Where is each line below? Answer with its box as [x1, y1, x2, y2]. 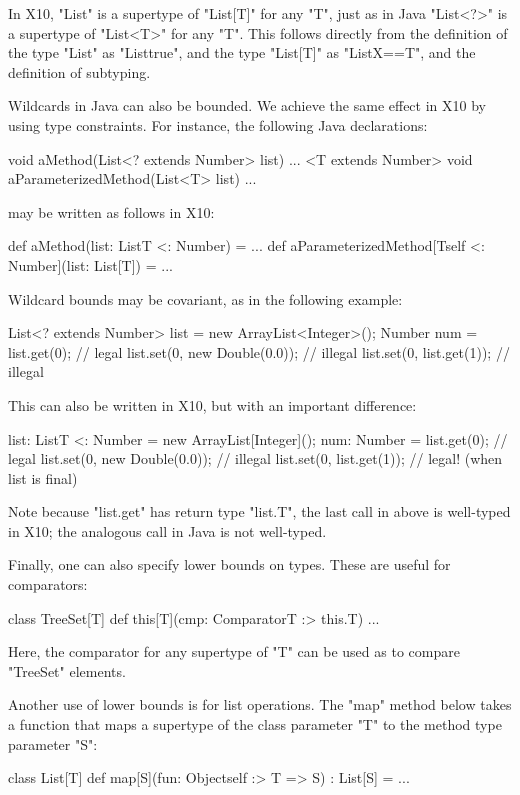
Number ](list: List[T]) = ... [8, 254, 173, 275]
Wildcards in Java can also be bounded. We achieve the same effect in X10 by [8, 95, 486, 116]
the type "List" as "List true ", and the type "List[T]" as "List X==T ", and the [8, 42, 476, 63]
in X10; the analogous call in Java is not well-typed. [8, 520, 327, 541]
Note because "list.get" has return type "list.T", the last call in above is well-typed [8, 501, 511, 522]
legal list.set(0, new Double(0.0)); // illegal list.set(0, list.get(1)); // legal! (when [8, 448, 503, 469]
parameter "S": [8, 733, 98, 754]
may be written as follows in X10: [8, 201, 215, 222]
